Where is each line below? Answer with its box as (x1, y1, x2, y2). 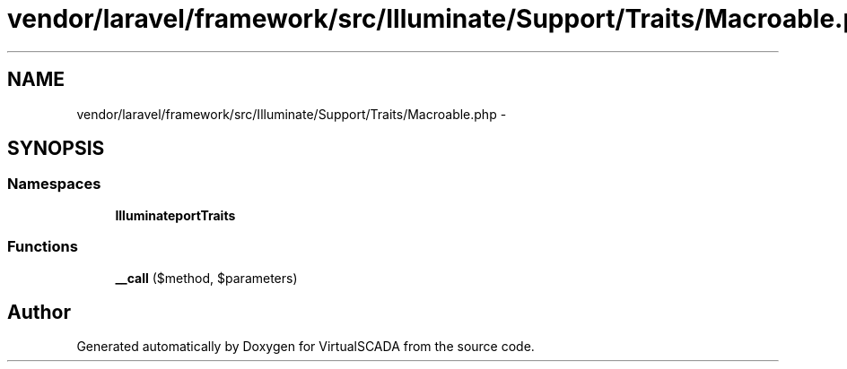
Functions (7, 237, 78, 256)
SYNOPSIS (7, 137, 105, 160)
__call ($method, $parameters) (115, 270, 298, 286)
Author (7, 300, 71, 323)
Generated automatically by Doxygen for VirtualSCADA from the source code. (76, 339, 535, 355)
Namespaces (7, 175, 101, 193)
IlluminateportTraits (115, 207, 236, 223)
